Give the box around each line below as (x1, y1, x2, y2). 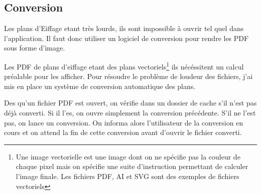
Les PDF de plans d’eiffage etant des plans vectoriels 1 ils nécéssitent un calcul (4, 59, 244, 71)
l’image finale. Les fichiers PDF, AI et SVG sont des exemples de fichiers (16, 170, 239, 181)
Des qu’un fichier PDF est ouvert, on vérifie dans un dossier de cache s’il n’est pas (4, 97, 257, 108)
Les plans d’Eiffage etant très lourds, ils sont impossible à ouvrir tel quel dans (4, 23, 244, 33)
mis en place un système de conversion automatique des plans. (4, 80, 196, 91)
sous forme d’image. (4, 42, 65, 53)
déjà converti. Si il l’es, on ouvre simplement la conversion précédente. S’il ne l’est (4, 107, 256, 118)
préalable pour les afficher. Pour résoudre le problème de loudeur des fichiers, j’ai (4, 71, 253, 81)
